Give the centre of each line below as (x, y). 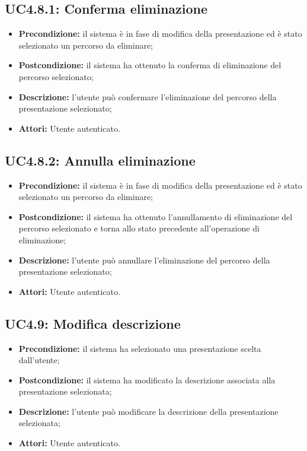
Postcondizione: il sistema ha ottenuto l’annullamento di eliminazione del (156, 216)
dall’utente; (39, 360)
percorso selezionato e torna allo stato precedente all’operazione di (139, 228)
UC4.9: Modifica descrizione (93, 323)
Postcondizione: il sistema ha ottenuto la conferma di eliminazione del (150, 65)
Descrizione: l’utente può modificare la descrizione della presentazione (148, 411)
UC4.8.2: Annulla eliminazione (100, 160)
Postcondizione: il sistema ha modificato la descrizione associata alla (147, 379)
